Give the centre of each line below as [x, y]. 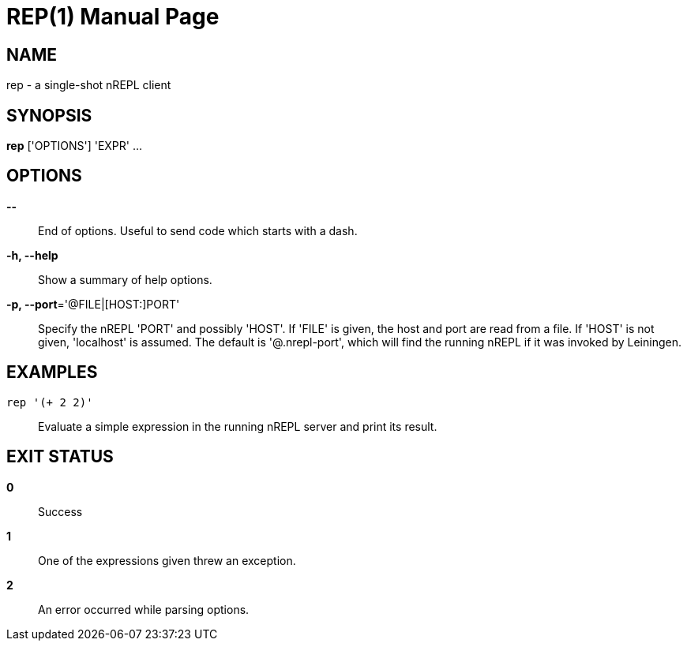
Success [60, 511]
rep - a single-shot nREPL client [89, 85]
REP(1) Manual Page [113, 17]
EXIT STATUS [60, 457]
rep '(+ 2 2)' [50, 402]
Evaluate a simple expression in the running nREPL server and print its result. [238, 426]
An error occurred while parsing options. [144, 609]
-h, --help [32, 255]
